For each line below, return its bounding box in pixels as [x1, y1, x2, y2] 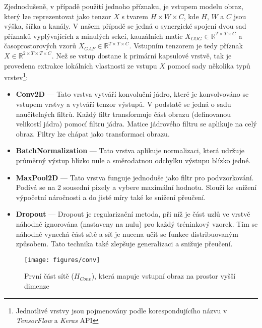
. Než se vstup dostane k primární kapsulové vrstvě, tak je [51, 50, 232, 60]
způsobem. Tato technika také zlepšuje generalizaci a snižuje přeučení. [16, 238, 233, 249]
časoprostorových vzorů [4, 40, 76, 51]
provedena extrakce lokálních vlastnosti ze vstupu [4, 60, 157, 71]
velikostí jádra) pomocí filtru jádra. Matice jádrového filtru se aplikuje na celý [16, 118, 257, 129]
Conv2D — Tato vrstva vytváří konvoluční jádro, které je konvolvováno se [16, 89, 249, 99]
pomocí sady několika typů [167, 60, 250, 71]
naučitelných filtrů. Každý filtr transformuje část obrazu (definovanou [16, 108, 231, 119]
